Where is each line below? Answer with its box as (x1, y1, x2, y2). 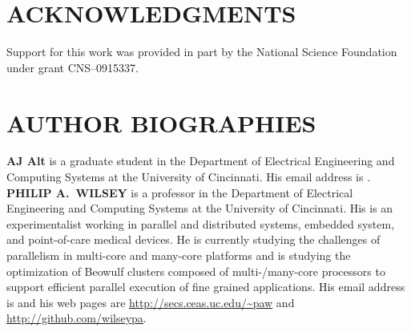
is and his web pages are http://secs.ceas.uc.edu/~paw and (6, 294, 295, 310)
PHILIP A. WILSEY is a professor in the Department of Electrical (6, 184, 353, 200)
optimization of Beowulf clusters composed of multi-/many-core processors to (6, 262, 385, 279)
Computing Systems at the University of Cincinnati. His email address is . (6, 168, 371, 185)
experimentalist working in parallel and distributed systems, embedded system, (6, 215, 395, 232)
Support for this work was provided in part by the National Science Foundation (6, 43, 397, 60)
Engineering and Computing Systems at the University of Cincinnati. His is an (6, 200, 393, 217)
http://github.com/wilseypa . (6, 310, 147, 326)
